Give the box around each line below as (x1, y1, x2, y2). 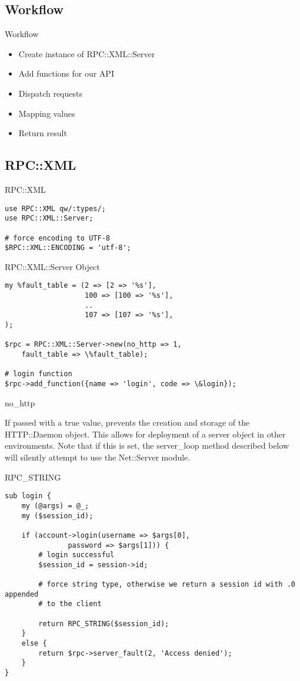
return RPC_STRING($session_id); (38, 619, 169, 628)
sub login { (5, 492, 51, 501)
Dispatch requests (18, 87, 82, 99)
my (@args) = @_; (21, 501, 89, 510)
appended (5, 590, 39, 598)
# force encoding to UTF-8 (5, 233, 110, 242)
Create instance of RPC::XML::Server (18, 47, 155, 60)
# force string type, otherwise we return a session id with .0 (38, 580, 295, 589)
